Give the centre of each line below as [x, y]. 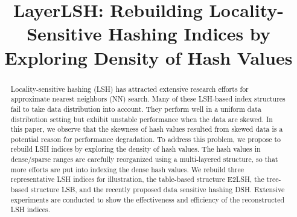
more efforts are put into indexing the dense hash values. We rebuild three [127, 169]
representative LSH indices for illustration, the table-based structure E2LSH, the [137, 179]
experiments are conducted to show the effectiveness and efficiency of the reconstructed [148, 199]
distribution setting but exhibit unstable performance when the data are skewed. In [142, 119]
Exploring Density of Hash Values [148, 57]
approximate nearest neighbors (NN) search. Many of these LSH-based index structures [148, 99]
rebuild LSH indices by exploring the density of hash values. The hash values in [136, 149]
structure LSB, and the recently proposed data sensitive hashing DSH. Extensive [158, 189]
